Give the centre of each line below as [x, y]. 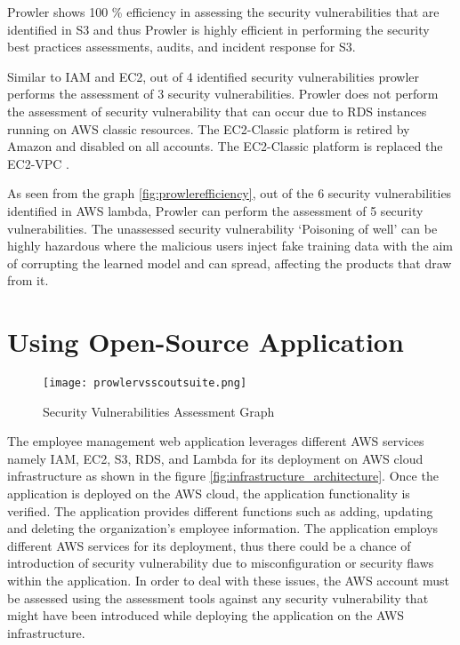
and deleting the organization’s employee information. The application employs [223, 528]
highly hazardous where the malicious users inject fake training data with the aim [230, 246]
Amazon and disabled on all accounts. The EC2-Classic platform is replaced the [225, 146]
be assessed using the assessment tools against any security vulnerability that [218, 597]
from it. [28, 280]
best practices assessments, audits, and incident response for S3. [182, 47]
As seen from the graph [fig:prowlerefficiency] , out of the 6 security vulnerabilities [230, 193]
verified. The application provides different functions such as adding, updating [220, 510]
